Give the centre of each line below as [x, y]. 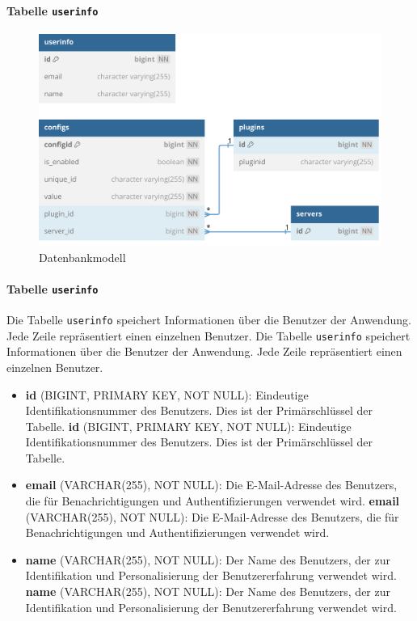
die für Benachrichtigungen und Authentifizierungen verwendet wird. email [213, 501]
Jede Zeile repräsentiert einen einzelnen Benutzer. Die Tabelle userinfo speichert [208, 335]
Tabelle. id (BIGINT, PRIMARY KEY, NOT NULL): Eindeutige [188, 426]
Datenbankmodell [82, 257]
